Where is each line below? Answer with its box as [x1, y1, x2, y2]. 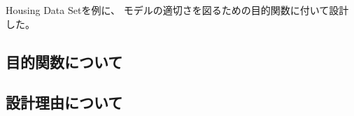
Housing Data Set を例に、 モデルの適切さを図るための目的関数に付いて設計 [6, 3, 349, 17]
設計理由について [6, 92, 123, 113]
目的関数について [6, 50, 123, 72]
